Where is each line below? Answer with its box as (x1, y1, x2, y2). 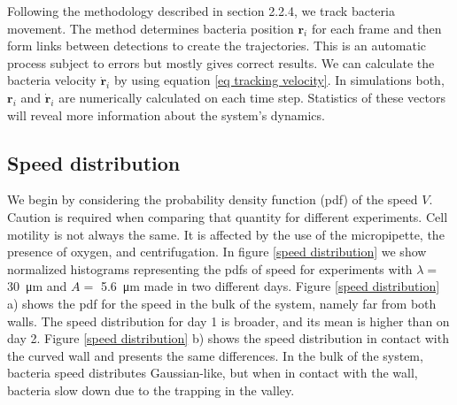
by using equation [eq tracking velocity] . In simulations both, (113, 71, 445, 89)
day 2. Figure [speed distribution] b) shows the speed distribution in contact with (7, 329, 449, 348)
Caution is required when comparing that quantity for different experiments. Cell (7, 207, 448, 225)
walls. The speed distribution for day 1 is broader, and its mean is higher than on (7, 311, 450, 330)
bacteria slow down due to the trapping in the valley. (7, 380, 295, 399)
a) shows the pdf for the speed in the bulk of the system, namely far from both (7, 294, 437, 312)
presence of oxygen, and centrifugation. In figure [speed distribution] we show (7, 242, 427, 261)
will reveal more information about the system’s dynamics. (7, 105, 325, 124)
